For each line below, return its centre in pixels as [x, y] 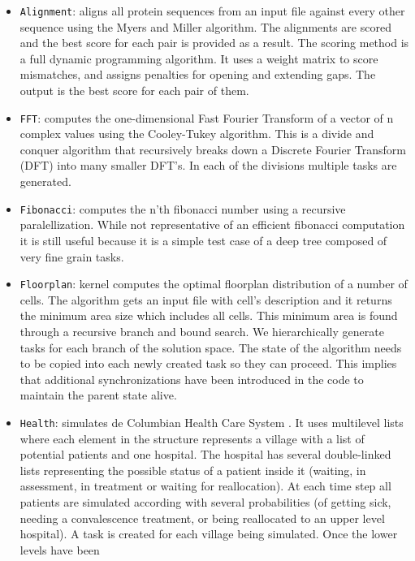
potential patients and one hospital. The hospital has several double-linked [205, 454]
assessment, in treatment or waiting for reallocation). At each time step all [205, 486]
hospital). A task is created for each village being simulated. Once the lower [209, 534]
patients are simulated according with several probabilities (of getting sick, [205, 501]
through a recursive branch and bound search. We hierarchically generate [202, 331]
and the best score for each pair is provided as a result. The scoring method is [214, 43]
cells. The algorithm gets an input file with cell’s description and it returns [206, 299]
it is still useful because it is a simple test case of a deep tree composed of [203, 240]
